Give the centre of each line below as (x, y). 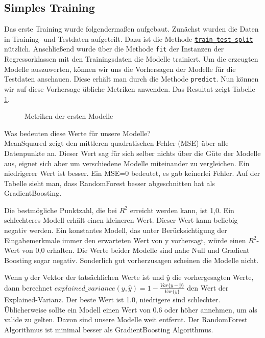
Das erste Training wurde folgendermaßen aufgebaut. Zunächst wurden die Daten (131, 29)
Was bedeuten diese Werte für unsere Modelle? (77, 133)
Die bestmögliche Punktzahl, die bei (61, 210)
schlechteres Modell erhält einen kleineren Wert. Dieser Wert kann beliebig (121, 220)
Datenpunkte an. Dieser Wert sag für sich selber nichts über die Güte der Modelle (132, 153)
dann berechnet (28, 287)
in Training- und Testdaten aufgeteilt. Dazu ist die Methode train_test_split (129, 38)
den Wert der (208, 287)
